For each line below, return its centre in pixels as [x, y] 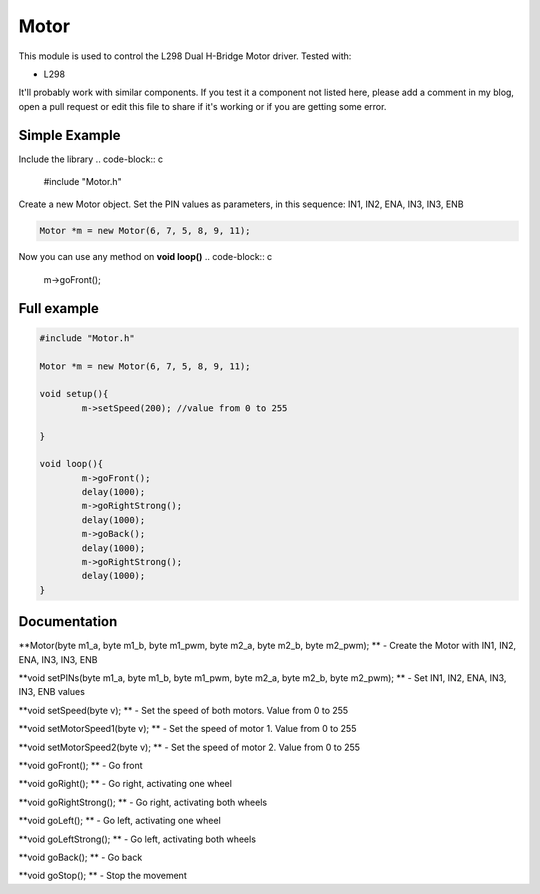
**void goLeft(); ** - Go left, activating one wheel [120, 821]
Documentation [68, 621]
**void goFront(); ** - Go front [80, 766]
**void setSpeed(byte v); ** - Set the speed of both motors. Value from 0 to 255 [183, 710]
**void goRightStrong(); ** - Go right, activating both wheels [143, 802]
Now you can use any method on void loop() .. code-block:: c [145, 257]
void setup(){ [74, 394]
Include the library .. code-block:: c [91, 159]
